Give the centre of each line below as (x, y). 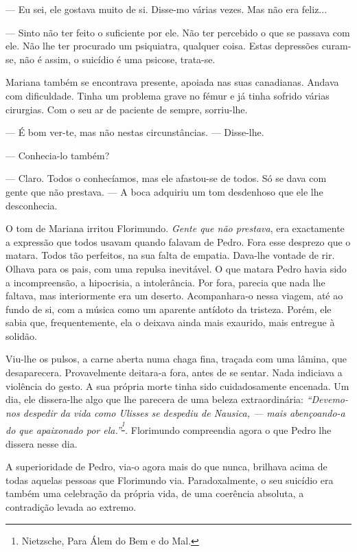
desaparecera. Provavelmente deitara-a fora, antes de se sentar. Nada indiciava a (174, 372)
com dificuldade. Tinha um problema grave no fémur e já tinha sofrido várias (168, 95)
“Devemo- (327, 399)
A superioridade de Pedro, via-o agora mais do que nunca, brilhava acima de (166, 467)
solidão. (21, 335)
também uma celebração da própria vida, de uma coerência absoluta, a (155, 493)
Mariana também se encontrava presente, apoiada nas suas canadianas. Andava (172, 82)
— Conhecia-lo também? (58, 155)
